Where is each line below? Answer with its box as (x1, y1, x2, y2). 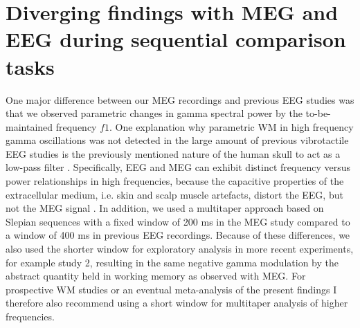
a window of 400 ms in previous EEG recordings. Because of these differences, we (6, 228, 350, 242)
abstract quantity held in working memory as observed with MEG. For (6, 268, 306, 283)
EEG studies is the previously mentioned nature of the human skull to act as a (6, 146, 341, 161)
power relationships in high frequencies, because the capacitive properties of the (6, 174, 344, 188)
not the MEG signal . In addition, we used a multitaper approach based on (6, 201, 324, 215)
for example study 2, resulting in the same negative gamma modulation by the (6, 255, 339, 269)
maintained (6, 119, 53, 134)
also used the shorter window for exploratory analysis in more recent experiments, (6, 242, 354, 256)
